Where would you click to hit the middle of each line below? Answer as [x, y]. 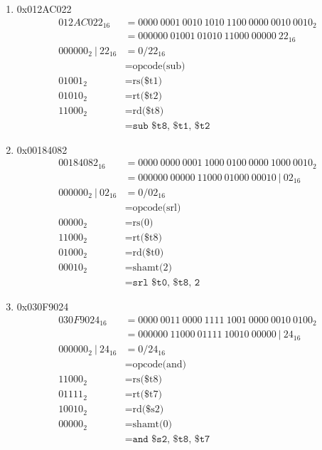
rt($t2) [147, 96]
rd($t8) [148, 111]
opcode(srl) [157, 208]
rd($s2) [148, 410]
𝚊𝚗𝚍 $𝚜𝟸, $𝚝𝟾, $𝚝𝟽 [171, 440]
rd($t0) [148, 253]
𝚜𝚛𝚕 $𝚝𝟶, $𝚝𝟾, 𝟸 [166, 283]
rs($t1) [147, 81]
